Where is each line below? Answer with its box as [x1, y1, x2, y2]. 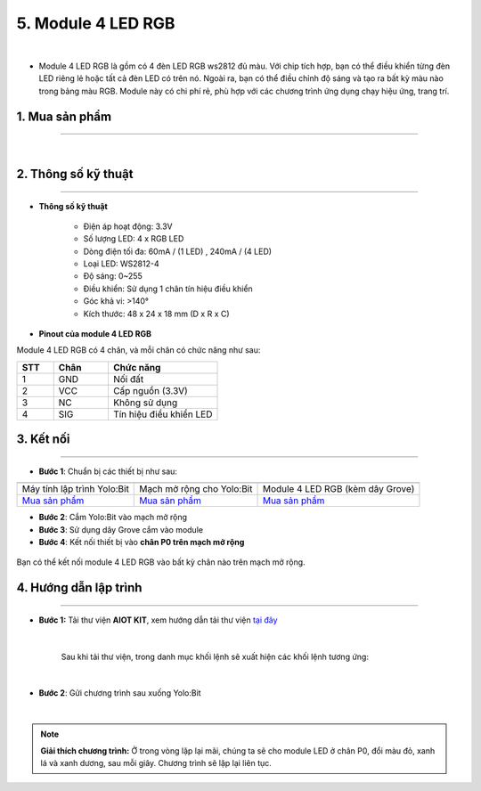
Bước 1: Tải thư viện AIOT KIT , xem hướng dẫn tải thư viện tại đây [38, 615, 278, 625]
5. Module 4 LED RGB [16, 13, 175, 33]
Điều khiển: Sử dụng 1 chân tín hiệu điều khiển [83, 283, 253, 294]
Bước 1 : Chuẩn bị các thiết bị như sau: [38, 466, 178, 477]
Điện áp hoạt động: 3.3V [83, 221, 173, 232]
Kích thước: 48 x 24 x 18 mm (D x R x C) [83, 308, 231, 319]
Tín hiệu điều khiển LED [112, 408, 213, 420]
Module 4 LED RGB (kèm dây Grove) [262, 483, 415, 495]
